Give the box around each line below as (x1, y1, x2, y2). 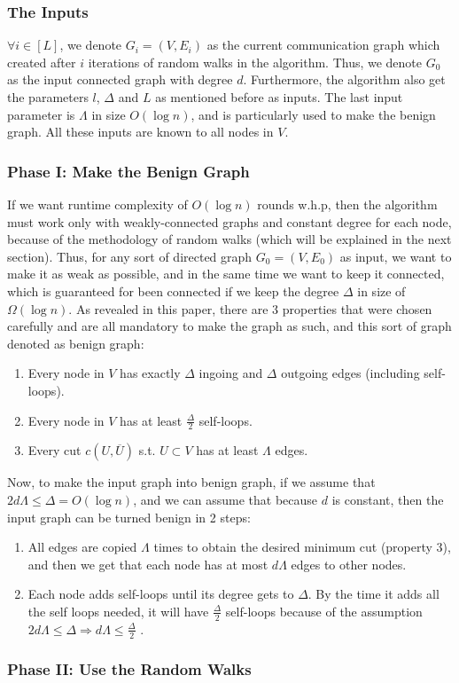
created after (7, 52, 76, 71)
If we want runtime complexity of (7, 195, 188, 213)
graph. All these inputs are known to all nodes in (7, 122, 274, 141)
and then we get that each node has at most (27, 554, 268, 573)
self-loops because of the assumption (225, 601, 423, 620)
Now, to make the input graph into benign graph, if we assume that (7, 473, 376, 491)
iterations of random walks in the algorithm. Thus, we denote (88, 52, 423, 71)
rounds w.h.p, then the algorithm (257, 195, 438, 213)
